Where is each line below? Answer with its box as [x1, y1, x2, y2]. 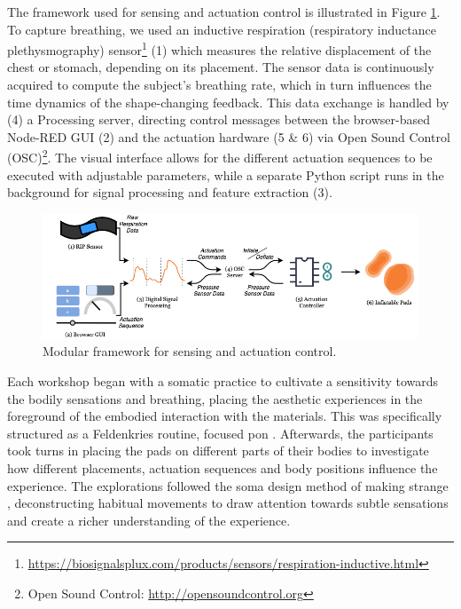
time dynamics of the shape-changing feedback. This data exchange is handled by [7, 92, 449, 111]
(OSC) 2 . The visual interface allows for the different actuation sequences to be [7, 146, 433, 167]
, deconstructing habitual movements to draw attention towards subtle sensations [7, 494, 449, 512]
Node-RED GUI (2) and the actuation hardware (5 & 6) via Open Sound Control [7, 127, 450, 146]
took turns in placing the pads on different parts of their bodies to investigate [7, 441, 429, 460]
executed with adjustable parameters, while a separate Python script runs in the [7, 165, 444, 184]
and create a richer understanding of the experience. [7, 510, 291, 529]
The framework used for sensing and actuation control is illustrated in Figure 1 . [7, 3, 441, 20]
